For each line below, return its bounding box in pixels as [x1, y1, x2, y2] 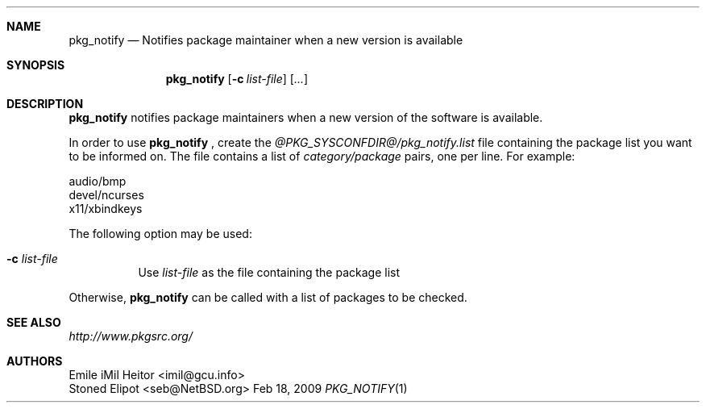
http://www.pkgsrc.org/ [69, 329, 193, 343]
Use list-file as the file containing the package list [138, 265, 401, 279]
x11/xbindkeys [69, 202, 143, 215]
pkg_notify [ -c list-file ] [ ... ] [165, 72, 309, 86]
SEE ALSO [6, 315, 61, 329]
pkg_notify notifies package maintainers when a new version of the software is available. [69, 111, 543, 124]
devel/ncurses [69, 188, 144, 202]
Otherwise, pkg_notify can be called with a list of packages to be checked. [69, 290, 467, 304]
